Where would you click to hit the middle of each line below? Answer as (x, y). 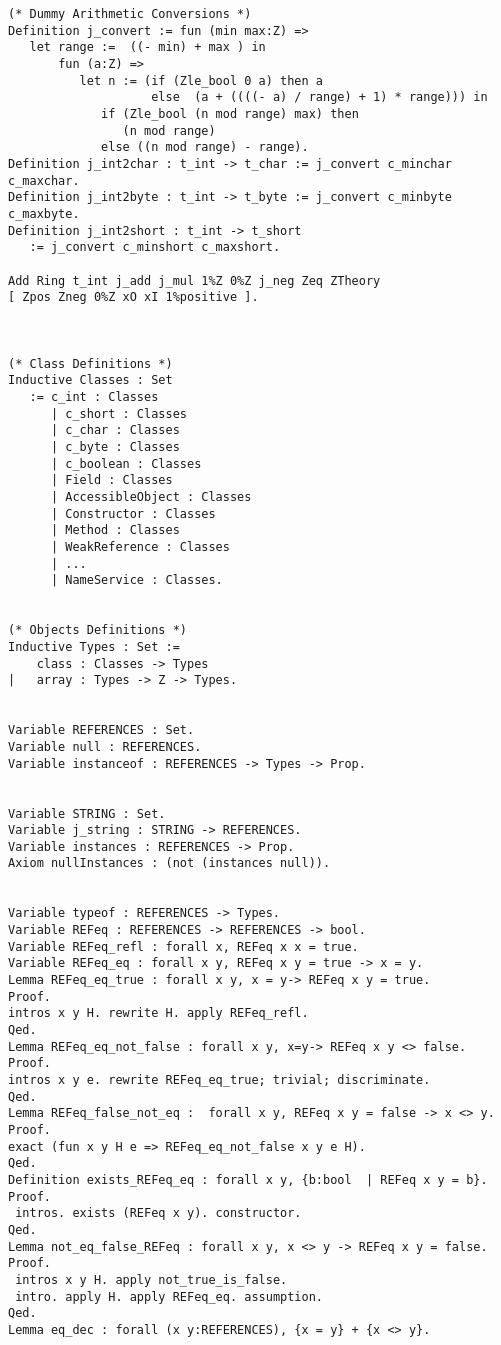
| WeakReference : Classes (140, 547)
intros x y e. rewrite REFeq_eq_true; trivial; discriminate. (219, 1080)
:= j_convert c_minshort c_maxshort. (155, 247)
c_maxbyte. (44, 213)
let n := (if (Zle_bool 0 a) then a (201, 80)
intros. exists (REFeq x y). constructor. (158, 1213)
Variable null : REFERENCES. (105, 746)
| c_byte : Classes (115, 447)
